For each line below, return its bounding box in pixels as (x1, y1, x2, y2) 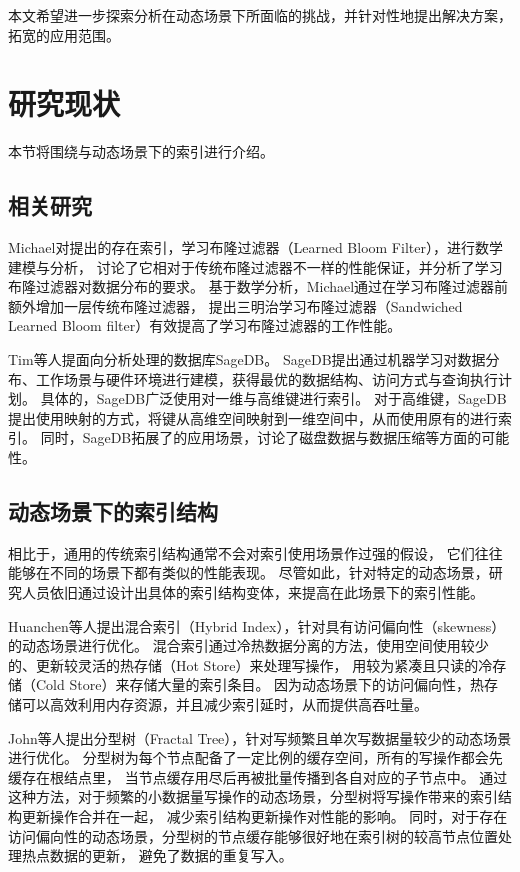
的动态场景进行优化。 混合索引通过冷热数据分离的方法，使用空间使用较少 (8, 635, 489, 656)
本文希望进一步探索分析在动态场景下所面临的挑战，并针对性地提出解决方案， (8, 5, 512, 25)
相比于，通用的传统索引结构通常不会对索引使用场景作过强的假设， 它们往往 (8, 542, 503, 563)
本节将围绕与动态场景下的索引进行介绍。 (8, 141, 274, 162)
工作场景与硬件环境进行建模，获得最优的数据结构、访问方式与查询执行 (35, 368, 498, 389)
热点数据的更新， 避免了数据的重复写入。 (21, 845, 293, 866)
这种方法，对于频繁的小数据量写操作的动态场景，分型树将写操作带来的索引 (8, 786, 498, 807)
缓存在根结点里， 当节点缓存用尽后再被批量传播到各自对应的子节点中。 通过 (8, 766, 508, 787)
